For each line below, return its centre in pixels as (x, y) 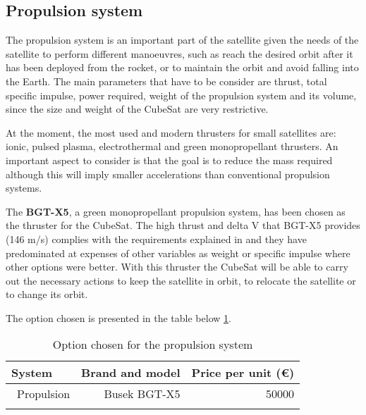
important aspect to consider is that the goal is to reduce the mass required (169, 160)
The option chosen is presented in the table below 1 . (118, 317)
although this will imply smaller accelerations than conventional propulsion (168, 174)
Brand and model (131, 373)
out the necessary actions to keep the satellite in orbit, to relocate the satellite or (181, 280)
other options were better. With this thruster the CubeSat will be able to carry (177, 267)
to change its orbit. (47, 294)
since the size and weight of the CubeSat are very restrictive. (137, 109)
